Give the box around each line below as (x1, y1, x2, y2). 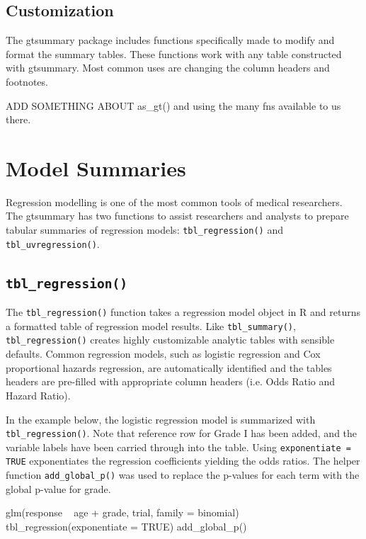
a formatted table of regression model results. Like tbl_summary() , (6, 318, 296, 333)
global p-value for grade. (6, 481, 111, 496)
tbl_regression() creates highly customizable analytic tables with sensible (6, 332, 335, 347)
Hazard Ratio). (6, 387, 71, 402)
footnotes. (6, 74, 48, 89)
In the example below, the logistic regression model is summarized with (6, 412, 316, 426)
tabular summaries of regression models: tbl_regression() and (6, 222, 283, 237)
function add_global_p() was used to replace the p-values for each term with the (6, 467, 360, 482)
